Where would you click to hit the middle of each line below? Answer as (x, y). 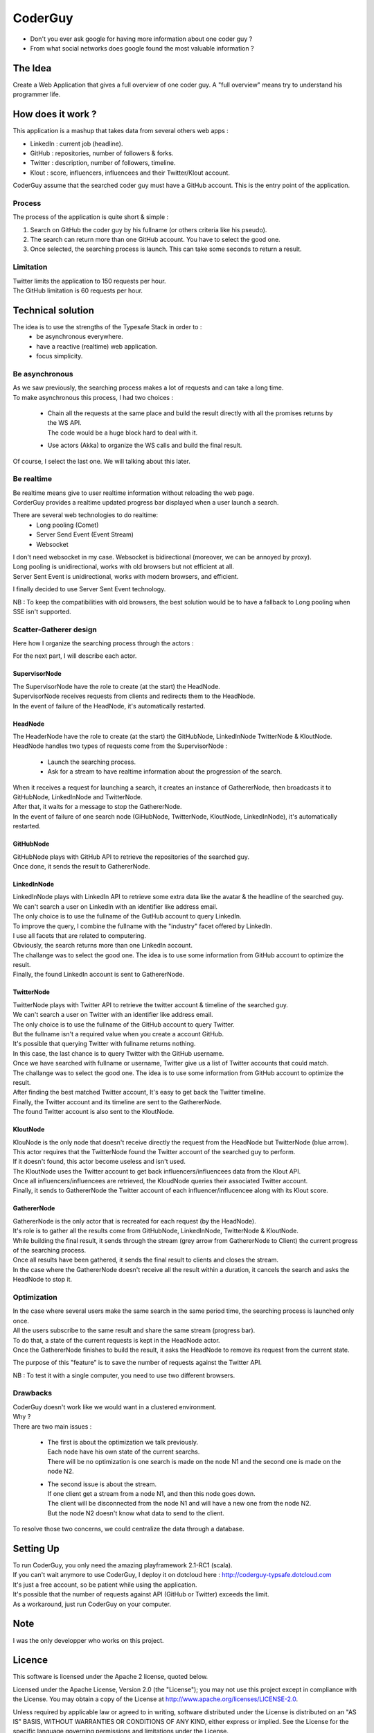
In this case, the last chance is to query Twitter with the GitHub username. (118, 1053)
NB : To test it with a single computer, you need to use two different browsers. (124, 1375)
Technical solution (54, 310)
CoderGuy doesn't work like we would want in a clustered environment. (115, 1407)
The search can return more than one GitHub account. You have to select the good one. (155, 240)
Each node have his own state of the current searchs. (124, 1452)
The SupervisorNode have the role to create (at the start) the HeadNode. (117, 686)
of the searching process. (50, 1251)
